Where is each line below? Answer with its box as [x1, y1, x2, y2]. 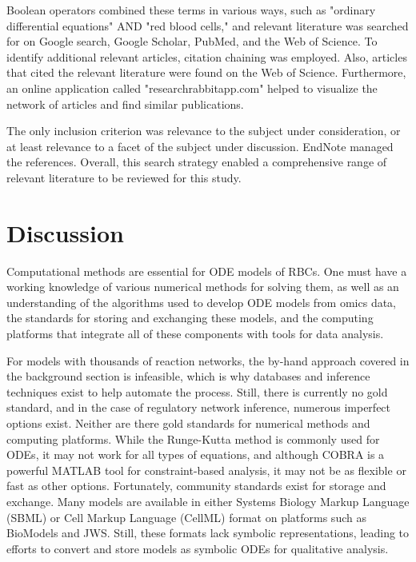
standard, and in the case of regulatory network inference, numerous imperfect [6, 399, 391, 416]
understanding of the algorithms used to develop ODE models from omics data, [6, 293, 397, 310]
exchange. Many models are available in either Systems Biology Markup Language [6, 492, 410, 509]
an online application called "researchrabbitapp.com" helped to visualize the [6, 79, 378, 96]
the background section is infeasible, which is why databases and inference [6, 368, 370, 385]
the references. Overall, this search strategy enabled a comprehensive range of [6, 153, 387, 170]
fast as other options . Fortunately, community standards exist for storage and [6, 477, 386, 494]
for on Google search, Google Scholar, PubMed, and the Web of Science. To [6, 33, 378, 50]
